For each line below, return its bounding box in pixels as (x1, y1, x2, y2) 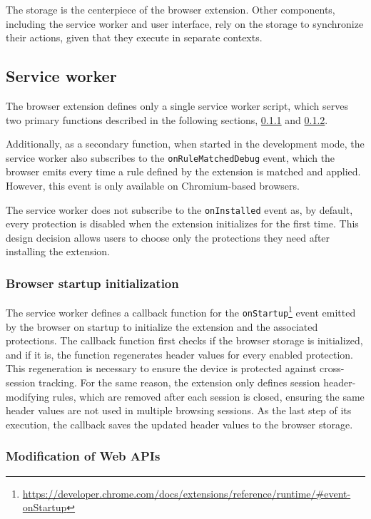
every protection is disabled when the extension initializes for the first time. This (6, 216, 359, 231)
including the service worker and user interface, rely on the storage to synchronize (6, 16, 364, 31)
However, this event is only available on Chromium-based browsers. (6, 178, 300, 193)
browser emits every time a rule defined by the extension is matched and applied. (6, 164, 361, 179)
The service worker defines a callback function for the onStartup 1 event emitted (6, 303, 356, 319)
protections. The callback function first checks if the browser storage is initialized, (6, 333, 363, 348)
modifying (6, 389, 50, 404)
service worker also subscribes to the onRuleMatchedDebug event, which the (6, 150, 335, 165)
